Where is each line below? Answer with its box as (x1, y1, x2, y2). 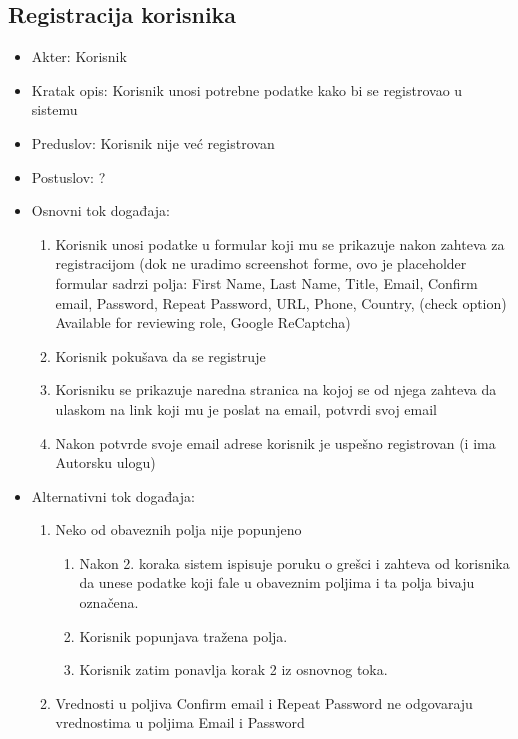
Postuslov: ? (31, 166, 106, 187)
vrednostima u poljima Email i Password (55, 712, 305, 733)
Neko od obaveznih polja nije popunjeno (55, 519, 302, 540)
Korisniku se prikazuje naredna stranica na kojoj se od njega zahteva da (55, 379, 497, 400)
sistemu (31, 99, 78, 120)
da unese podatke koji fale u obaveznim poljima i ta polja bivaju (79, 572, 475, 593)
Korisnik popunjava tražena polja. (79, 625, 288, 646)
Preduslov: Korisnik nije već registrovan (31, 132, 275, 153)
